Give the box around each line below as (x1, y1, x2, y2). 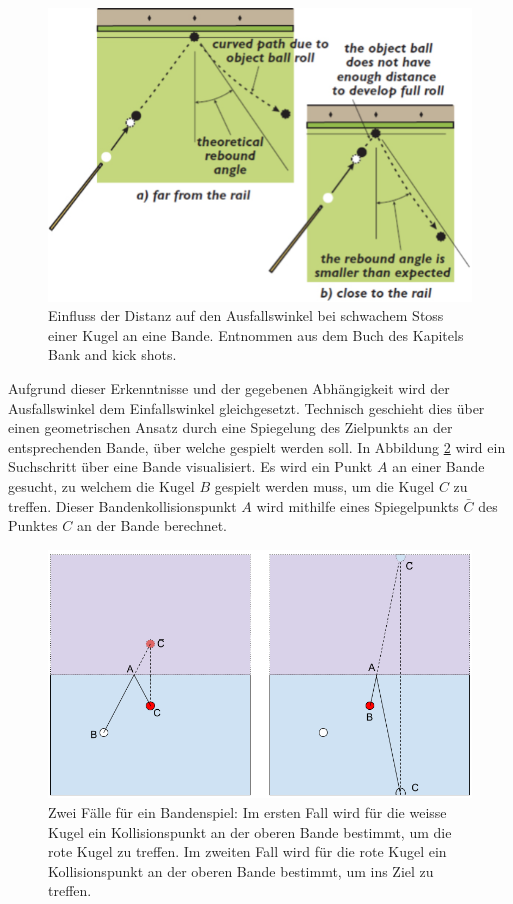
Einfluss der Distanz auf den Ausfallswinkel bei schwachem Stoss (48, 305, 444, 326)
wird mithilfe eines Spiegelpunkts (256, 495, 459, 516)
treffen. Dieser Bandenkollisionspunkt (8, 495, 237, 516)
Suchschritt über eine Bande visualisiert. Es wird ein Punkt (8, 456, 373, 477)
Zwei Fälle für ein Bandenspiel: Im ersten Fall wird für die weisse (48, 802, 447, 822)
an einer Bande (392, 456, 485, 477)
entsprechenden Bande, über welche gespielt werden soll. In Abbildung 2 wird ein (8, 436, 506, 457)
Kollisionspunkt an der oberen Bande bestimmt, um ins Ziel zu (48, 860, 434, 881)
